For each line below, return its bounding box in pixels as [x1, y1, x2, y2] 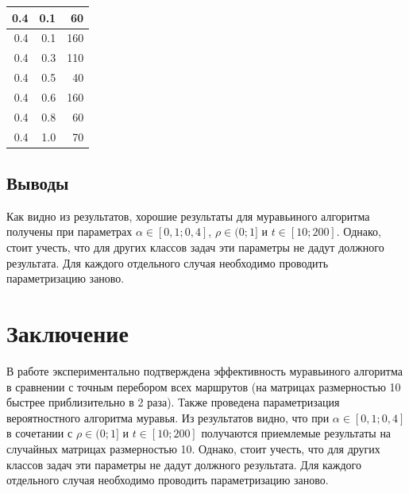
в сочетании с [6, 425, 73, 441]
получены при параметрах [6, 223, 133, 240]
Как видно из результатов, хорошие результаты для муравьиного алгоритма [6, 207, 370, 224]
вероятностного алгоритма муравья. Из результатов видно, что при [6, 409, 330, 426]
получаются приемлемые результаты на [201, 425, 392, 441]
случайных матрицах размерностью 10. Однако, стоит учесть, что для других [6, 440, 380, 456]
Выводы [6, 171, 69, 195]
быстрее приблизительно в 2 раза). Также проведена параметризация [6, 394, 340, 410]
